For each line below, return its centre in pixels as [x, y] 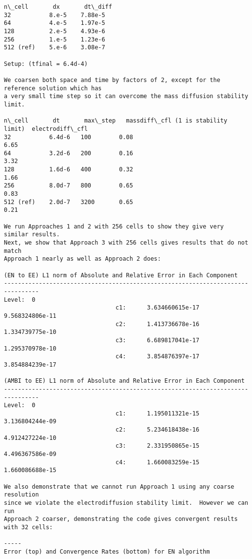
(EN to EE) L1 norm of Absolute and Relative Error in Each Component [121, 275]
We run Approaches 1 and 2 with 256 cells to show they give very [114, 226]
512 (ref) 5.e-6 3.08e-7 [55, 48]
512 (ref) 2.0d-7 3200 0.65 [68, 202]
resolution [21, 495]
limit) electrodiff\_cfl [46, 129]
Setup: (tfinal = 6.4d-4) [46, 64]
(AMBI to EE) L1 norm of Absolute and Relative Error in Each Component [124, 381]
